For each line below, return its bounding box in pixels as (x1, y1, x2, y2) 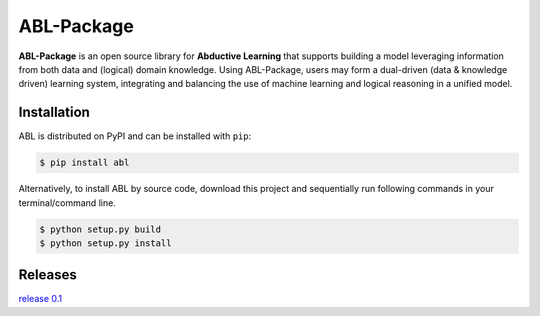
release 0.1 (18, 293, 63, 305)
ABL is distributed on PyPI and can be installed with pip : (18, 130, 252, 142)
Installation (18, 104, 90, 121)
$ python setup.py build (39, 223, 162, 235)
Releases (18, 266, 77, 284)
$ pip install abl (39, 157, 130, 169)
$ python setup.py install (39, 237, 172, 249)
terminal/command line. (18, 196, 117, 209)
